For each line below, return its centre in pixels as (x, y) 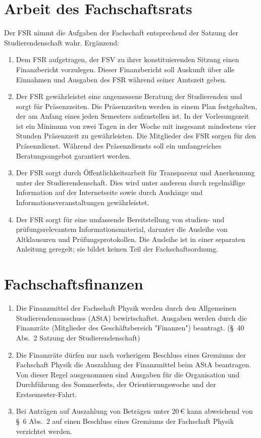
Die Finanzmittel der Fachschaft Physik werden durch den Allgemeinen (126, 308)
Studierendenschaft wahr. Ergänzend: (62, 42)
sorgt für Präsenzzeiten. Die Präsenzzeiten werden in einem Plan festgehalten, (137, 106)
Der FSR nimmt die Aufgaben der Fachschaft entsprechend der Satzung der (121, 33)
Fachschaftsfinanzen (74, 284)
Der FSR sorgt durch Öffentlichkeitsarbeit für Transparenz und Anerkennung (135, 173)
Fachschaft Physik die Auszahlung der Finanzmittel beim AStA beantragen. (134, 364)
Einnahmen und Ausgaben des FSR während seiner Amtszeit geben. (121, 79)
